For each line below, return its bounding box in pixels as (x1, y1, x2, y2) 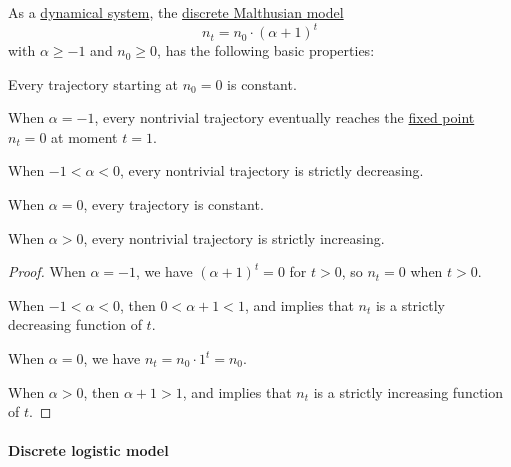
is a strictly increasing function (313, 381, 504, 402)
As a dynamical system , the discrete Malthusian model (8, 2, 344, 22)
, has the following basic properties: (157, 40, 375, 61)
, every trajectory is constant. (83, 194, 264, 215)
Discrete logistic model (8, 440, 169, 461)
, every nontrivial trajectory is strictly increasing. (83, 227, 385, 248)
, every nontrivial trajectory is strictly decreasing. (120, 160, 424, 181)
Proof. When (8, 261, 86, 282)
